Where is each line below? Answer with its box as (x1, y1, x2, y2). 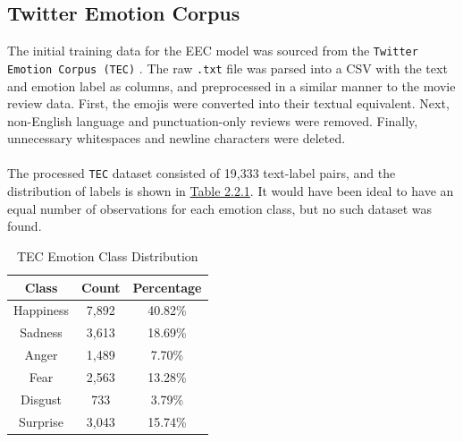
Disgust (21, 389, 62, 408)
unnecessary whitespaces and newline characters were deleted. (7, 129, 346, 148)
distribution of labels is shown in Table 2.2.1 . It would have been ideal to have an (7, 182, 454, 200)
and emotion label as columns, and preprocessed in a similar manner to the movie (7, 76, 456, 95)
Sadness (20, 323, 63, 342)
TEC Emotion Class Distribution (16, 246, 198, 265)
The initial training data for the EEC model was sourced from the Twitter (7, 41, 418, 60)
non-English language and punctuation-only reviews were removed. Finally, (7, 111, 418, 130)
